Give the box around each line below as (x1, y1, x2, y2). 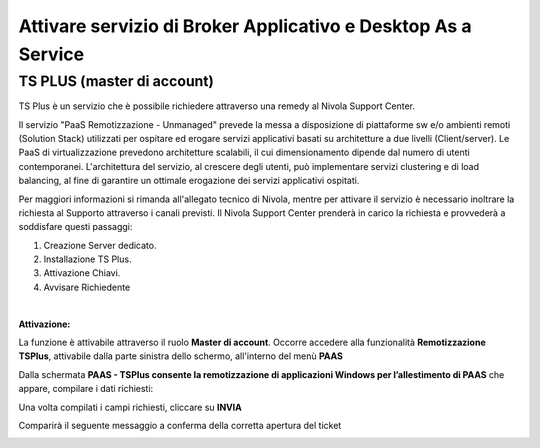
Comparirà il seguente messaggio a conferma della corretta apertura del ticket (18, 420, 342, 431)
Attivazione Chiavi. (43, 267, 121, 279)
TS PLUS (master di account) (18, 72, 214, 90)
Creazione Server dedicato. (43, 239, 157, 251)
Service (18, 43, 85, 65)
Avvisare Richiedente (43, 281, 131, 293)
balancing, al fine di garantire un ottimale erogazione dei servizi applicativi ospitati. (18, 175, 360, 187)
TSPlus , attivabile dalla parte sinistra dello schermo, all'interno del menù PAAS (18, 350, 344, 362)
